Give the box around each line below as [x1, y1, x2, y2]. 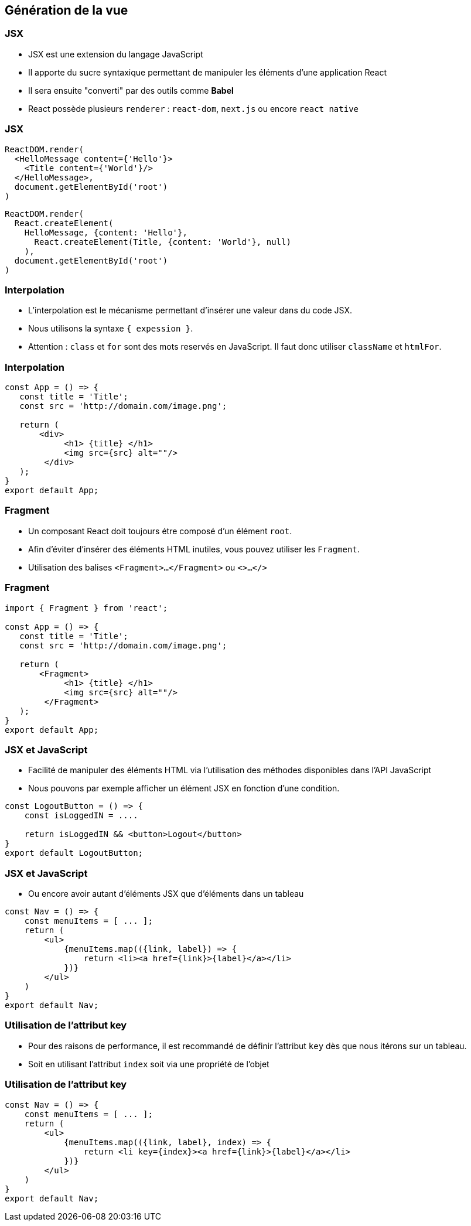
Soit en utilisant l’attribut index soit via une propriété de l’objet [28, 1058, 269, 1069]
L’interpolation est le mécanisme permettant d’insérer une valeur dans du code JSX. [28, 305, 352, 316]
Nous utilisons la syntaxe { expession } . [28, 323, 193, 334]
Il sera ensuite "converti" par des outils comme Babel [28, 85, 234, 95]
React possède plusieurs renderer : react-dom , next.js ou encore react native [28, 103, 359, 114]
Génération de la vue [5, 3, 128, 18]
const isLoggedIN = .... [24, 811, 138, 821]
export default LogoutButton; [5, 848, 144, 858]
